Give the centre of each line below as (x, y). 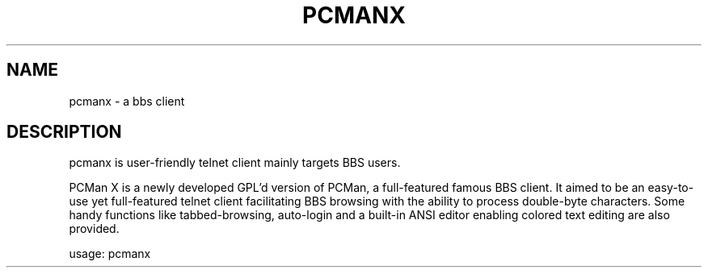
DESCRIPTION (64, 132)
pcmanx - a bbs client (127, 101)
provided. (94, 229)
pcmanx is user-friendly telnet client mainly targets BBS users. (235, 163)
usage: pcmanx (110, 254)
